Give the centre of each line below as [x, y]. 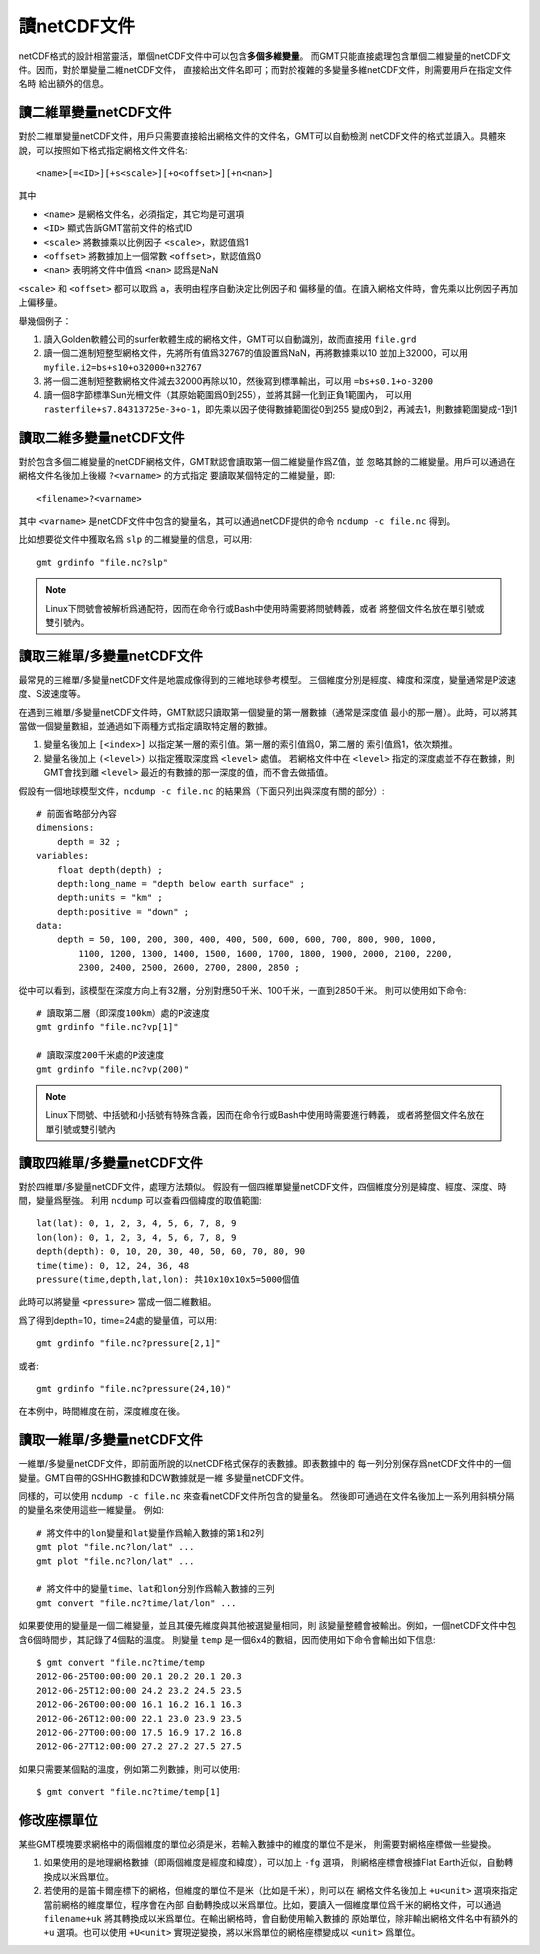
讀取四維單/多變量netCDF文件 [111, 1162]
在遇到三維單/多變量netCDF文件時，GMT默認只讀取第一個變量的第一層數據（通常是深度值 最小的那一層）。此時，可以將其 [268, 712]
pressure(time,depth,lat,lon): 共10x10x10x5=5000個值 [168, 1279]
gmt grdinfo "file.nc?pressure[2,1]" [129, 1343]
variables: [63, 856]
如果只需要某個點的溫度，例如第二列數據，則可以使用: [129, 1769]
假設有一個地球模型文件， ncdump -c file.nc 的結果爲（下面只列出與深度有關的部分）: [201, 791]
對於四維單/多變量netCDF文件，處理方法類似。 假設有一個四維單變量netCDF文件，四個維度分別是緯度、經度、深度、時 [262, 1186]
